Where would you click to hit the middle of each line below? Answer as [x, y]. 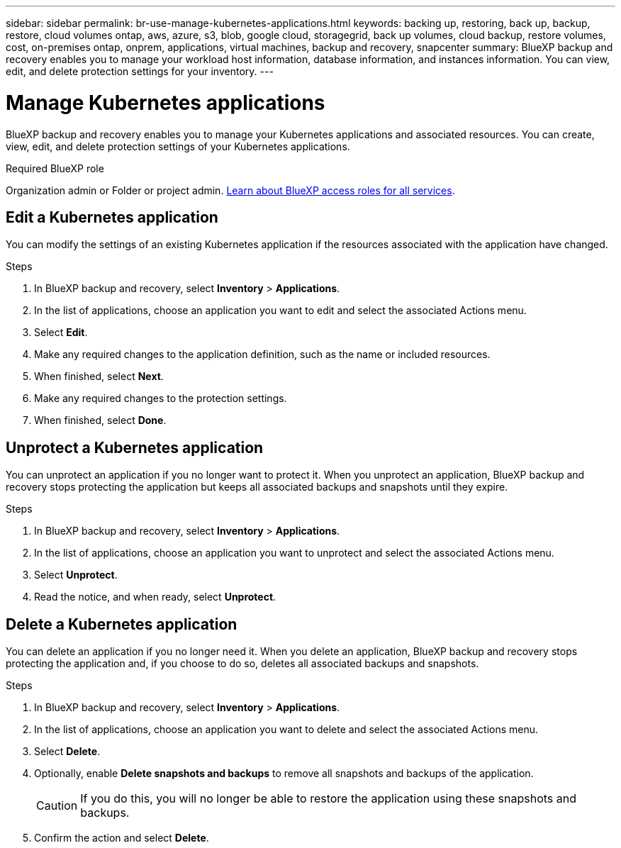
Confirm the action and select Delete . [122, 838]
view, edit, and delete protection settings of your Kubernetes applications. [178, 146]
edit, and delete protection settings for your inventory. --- [140, 71]
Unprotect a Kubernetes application [135, 447]
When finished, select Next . [99, 376]
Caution [57, 806]
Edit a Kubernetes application [112, 217]
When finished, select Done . [100, 420]
